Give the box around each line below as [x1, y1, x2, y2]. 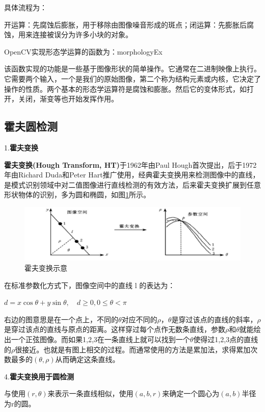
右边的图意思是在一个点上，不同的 [4, 314, 118, 324]
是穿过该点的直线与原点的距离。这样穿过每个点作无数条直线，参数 [4, 324, 225, 334]
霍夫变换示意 [24, 263, 67, 273]
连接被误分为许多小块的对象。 [32, 29, 132, 40]
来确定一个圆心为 [162, 388, 220, 399]
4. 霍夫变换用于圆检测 [4, 371, 74, 381]
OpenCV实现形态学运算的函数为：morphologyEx [4, 46, 163, 57]
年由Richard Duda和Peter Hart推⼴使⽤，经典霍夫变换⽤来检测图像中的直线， [4, 169, 260, 180]
